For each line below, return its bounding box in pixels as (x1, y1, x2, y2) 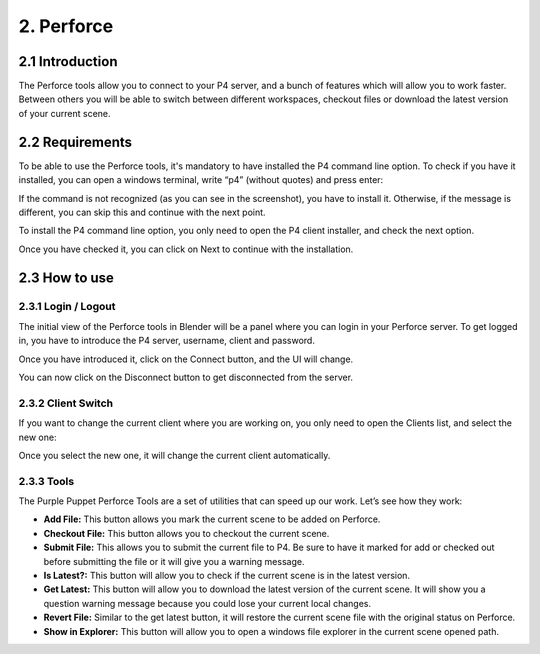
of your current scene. (18, 107, 111, 119)
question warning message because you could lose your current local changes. (43, 597, 372, 609)
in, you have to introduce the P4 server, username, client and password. (18, 335, 315, 347)
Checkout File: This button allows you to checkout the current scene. (43, 527, 330, 539)
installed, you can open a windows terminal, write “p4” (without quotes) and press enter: (18, 174, 384, 186)
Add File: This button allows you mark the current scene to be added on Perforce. (43, 513, 381, 525)
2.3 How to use (18, 269, 115, 286)
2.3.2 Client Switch (18, 396, 114, 410)
